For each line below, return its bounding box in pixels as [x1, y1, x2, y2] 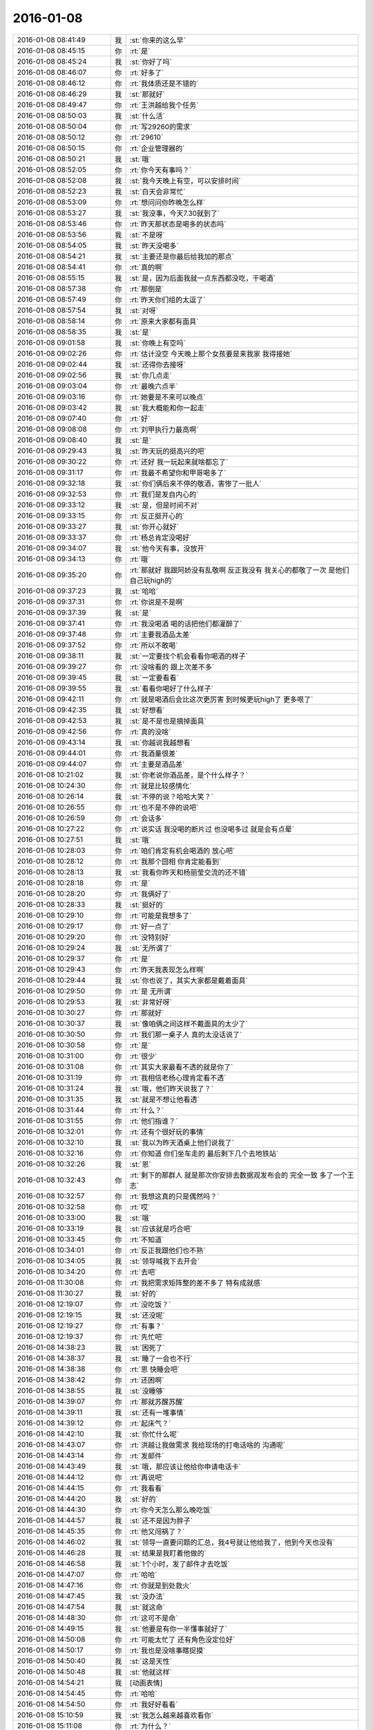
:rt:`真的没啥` [129, 727, 171, 736]
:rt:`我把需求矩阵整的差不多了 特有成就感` [129, 1277, 263, 1287]
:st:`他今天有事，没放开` [129, 543, 207, 553]
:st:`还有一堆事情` [129, 1408, 186, 1417]
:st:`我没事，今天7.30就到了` [129, 208, 220, 218]
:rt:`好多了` [129, 68, 164, 78]
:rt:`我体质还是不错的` [129, 78, 199, 88]
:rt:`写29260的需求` [129, 122, 193, 131]
